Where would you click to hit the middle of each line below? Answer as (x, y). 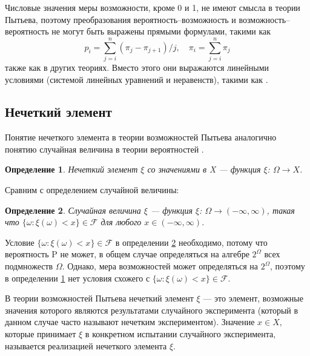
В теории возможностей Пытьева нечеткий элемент (99, 298)
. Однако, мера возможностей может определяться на (160, 266)
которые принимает (41, 334)
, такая (281, 210)
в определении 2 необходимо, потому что (191, 242)
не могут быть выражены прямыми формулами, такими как (161, 31)
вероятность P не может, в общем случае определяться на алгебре (127, 254)
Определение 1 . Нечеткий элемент (71, 169)
